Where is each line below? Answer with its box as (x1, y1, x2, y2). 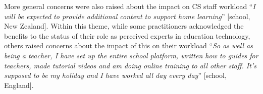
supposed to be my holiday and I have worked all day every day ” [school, (4, 70, 227, 80)
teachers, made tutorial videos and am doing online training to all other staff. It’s (4, 60, 256, 70)
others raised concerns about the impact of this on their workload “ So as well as (4, 40, 253, 51)
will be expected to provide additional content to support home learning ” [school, (4, 11, 250, 21)
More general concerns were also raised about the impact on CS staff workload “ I (4, 1, 255, 11)
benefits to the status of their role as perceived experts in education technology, (4, 30, 250, 41)
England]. (4, 79, 34, 90)
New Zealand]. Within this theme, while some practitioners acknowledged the (4, 21, 244, 31)
